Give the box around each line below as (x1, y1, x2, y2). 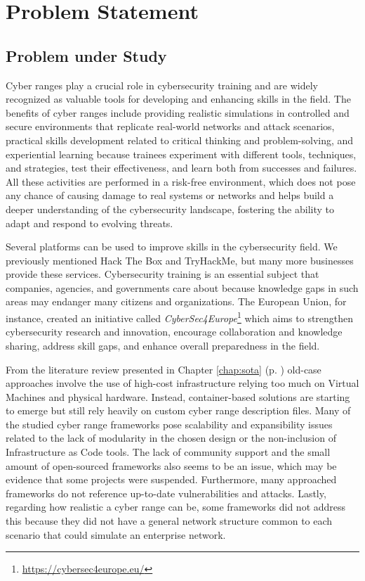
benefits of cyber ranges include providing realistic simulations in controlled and (6, 105, 350, 120)
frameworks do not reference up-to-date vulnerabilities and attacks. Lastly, (6, 485, 326, 500)
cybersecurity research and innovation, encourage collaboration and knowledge (6, 324, 343, 339)
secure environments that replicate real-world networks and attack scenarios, (6, 119, 335, 134)
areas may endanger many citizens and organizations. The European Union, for (6, 294, 347, 309)
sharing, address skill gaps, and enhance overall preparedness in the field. (6, 338, 320, 352)
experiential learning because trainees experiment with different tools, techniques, (6, 146, 357, 161)
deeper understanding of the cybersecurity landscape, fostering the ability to (6, 201, 334, 216)
